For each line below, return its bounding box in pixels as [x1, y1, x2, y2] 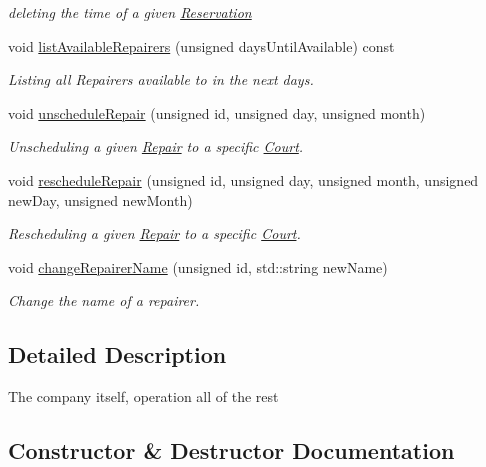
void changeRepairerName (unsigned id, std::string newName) [8, 256, 388, 277]
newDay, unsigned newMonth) [8, 189, 193, 210]
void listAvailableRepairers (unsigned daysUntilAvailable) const [8, 35, 395, 56]
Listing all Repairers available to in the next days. [8, 69, 314, 90]
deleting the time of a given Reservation [8, 2, 252, 22]
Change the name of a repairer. [8, 290, 200, 311]
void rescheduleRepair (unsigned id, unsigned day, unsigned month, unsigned [8, 169, 479, 190]
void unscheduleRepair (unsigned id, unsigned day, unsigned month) [8, 102, 426, 123]
